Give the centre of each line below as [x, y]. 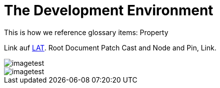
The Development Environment [109, 10]
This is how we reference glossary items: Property [86, 32]
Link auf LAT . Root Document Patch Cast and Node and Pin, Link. [110, 47]
